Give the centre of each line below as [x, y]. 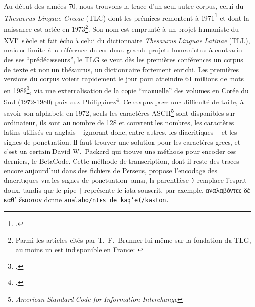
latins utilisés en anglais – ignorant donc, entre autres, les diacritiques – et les [121, 132]
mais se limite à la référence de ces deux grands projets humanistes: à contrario [123, 50]
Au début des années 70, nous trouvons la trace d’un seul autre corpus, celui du [124, 6]
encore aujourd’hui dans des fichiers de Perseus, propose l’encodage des [111, 170]
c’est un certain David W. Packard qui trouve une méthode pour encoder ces [120, 151]
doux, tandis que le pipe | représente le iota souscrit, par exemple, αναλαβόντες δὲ [127, 190]
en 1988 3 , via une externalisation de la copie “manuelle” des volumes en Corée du [126, 89]
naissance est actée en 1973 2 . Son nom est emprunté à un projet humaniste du [122, 28]
